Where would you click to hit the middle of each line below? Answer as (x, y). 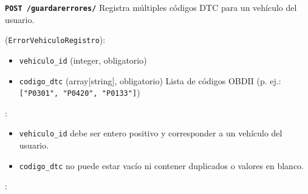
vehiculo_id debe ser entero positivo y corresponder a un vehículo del (151, 133)
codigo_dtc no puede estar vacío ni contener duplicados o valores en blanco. (161, 165)
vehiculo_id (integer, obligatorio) (83, 60)
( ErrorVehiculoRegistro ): (55, 40)
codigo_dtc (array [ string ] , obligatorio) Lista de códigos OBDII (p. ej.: (150, 80)
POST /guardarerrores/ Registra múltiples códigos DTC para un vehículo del (151, 7)
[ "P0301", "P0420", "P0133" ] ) (80, 92)
